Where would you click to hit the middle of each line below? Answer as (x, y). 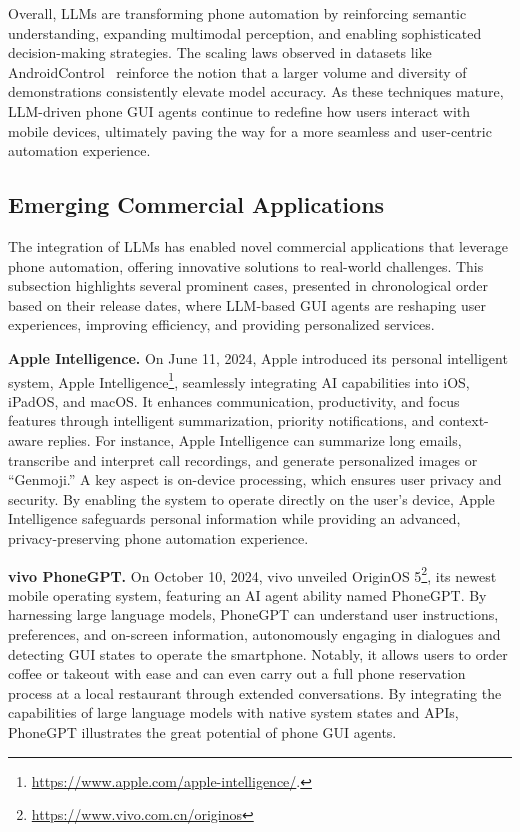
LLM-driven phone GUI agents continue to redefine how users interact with (239, 110)
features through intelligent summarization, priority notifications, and (221, 420)
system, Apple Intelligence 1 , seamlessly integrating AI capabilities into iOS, (239, 380)
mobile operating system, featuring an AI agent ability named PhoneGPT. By (247, 594)
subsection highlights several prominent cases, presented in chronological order (248, 285)
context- (463, 420)
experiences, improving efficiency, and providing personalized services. (221, 324)
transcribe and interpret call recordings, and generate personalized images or (243, 459)
